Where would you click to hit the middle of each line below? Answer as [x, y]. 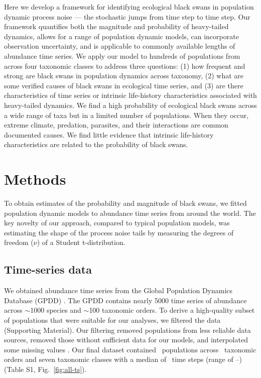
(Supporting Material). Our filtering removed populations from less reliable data [127, 330]
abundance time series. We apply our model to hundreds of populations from [122, 55]
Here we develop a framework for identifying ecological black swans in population [129, 7]
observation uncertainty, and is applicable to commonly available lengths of [120, 46]
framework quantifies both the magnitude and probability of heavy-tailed [116, 26]
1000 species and [56, 310]
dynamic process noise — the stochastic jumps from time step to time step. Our [127, 16]
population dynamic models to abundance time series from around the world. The [130, 213]
